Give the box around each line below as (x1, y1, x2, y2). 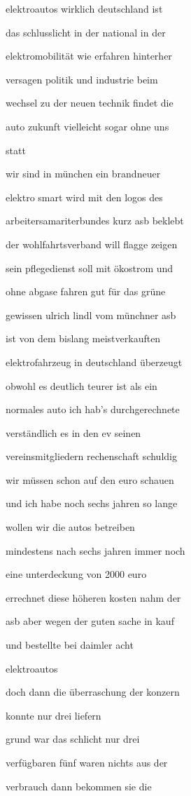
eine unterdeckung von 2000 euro (6, 567, 147, 581)
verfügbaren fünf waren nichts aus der (6, 755, 168, 769)
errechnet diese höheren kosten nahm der (6, 590, 181, 605)
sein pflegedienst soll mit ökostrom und (6, 260, 174, 275)
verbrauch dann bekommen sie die (6, 778, 152, 793)
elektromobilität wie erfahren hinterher (6, 48, 172, 63)
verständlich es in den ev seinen (6, 425, 141, 440)
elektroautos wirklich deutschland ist (6, 1, 163, 15)
